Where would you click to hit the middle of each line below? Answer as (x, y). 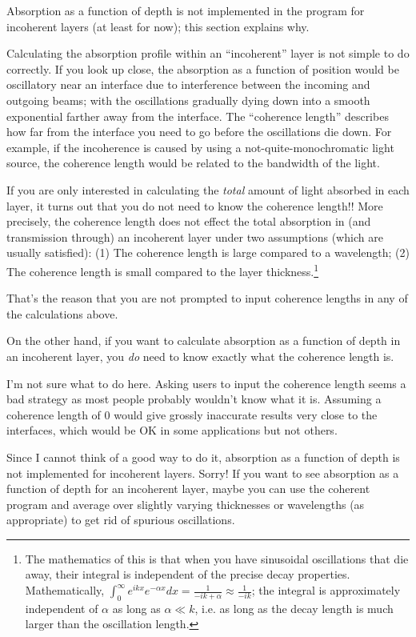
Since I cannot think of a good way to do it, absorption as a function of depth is (203, 457)
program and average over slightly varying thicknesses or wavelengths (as (186, 504)
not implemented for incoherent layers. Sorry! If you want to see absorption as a (203, 473)
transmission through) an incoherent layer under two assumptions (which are (195, 236)
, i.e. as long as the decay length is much (294, 608)
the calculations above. (62, 313)
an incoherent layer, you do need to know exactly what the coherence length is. (200, 356)
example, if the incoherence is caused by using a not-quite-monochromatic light (200, 147)
